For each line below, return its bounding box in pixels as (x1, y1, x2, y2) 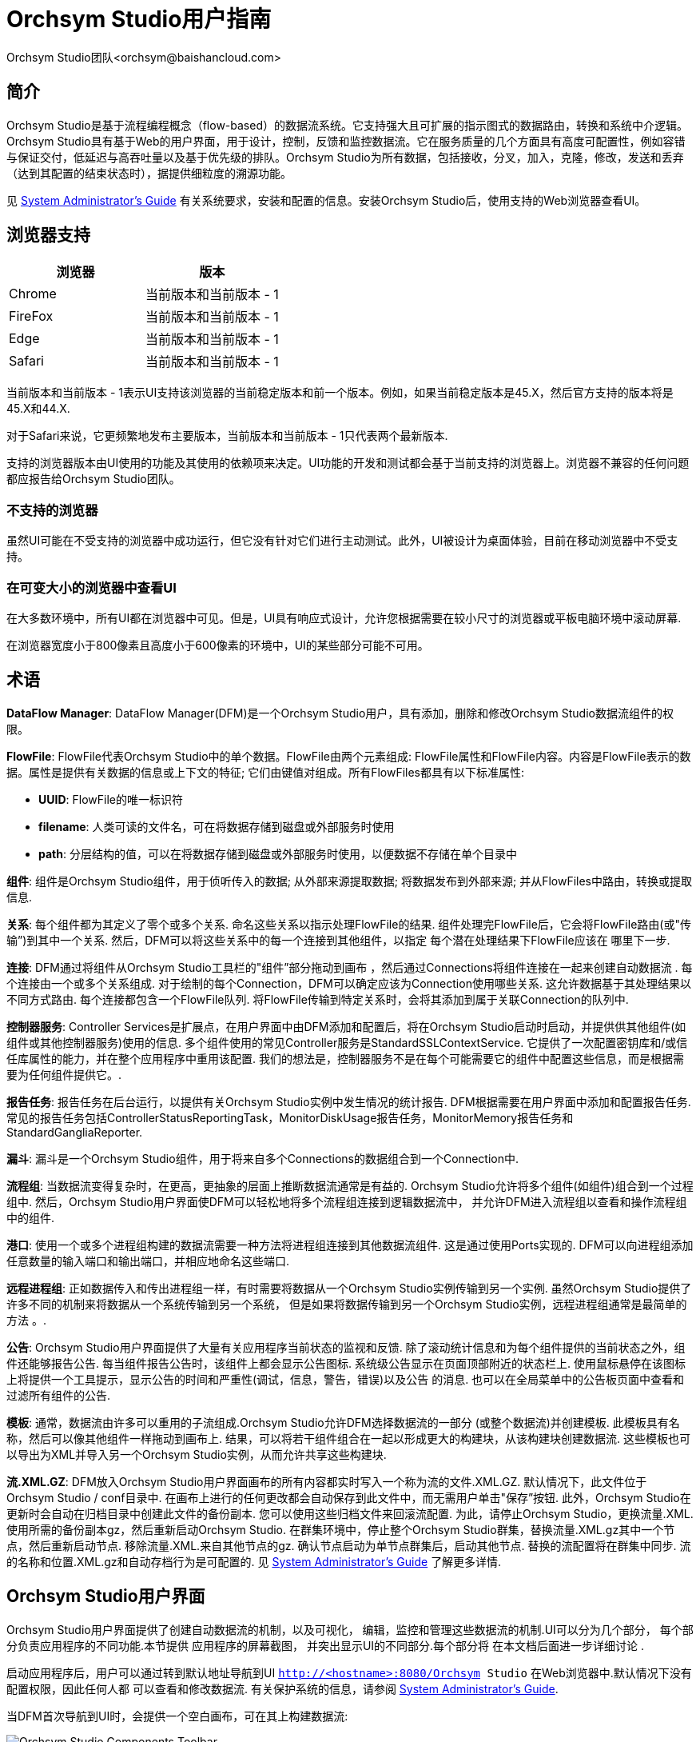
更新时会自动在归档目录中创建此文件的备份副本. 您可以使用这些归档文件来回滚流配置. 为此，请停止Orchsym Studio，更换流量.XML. (6, 1506, 694, 1520)
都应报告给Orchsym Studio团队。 (6, 472, 181, 486)
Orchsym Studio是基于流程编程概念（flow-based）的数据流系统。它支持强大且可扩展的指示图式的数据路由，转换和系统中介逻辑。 (6, 118, 688, 132)
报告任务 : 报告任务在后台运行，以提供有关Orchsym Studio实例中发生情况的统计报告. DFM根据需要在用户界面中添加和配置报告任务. (6, 1094, 691, 1109)
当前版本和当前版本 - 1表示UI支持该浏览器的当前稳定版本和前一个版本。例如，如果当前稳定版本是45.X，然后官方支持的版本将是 (6, 386, 674, 400)
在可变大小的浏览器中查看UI (6, 579, 177, 596)
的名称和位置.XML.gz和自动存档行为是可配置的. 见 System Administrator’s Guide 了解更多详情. (6, 1554, 502, 1568)
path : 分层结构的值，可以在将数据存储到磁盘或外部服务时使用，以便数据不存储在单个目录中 (38, 846, 517, 861)
